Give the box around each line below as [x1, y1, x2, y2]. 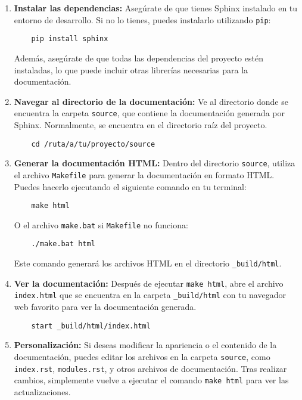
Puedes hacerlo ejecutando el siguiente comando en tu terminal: [14, 180, 247, 193]
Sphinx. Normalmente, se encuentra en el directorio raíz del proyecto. [14, 118, 267, 131]
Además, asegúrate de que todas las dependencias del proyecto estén [14, 51, 263, 64]
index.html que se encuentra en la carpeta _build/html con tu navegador [14, 289, 286, 301]
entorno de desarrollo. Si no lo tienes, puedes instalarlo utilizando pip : [14, 13, 271, 26]
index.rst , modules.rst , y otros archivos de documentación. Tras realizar [14, 362, 287, 374]
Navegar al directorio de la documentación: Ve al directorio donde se [14, 95, 288, 107]
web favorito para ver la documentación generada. [14, 300, 197, 313]
